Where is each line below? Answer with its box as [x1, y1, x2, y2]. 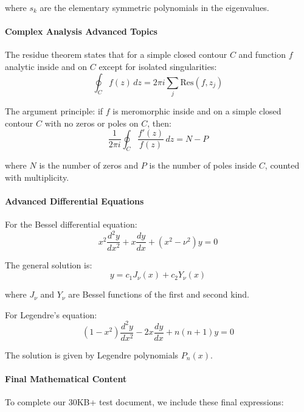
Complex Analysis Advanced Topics [5, 25, 157, 38]
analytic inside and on [5, 60, 88, 72]
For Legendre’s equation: [5, 308, 97, 321]
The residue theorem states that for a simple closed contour [5, 48, 227, 61]
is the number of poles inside [149, 159, 257, 172]
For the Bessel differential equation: [5, 218, 137, 231]
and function [238, 48, 286, 61]
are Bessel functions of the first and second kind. [68, 288, 249, 301]
